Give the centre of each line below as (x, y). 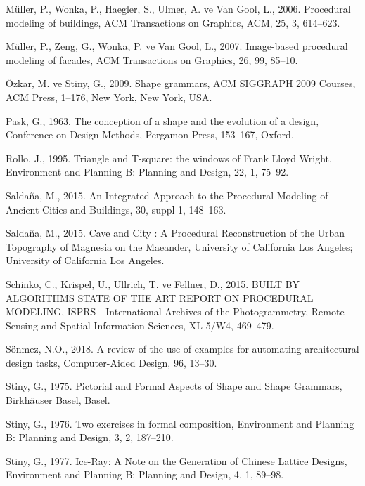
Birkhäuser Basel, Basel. (58, 400)
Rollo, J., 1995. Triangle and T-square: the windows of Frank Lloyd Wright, (169, 158)
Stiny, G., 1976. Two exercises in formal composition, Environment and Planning (180, 423)
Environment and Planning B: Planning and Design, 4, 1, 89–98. (145, 474)
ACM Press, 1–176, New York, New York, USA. (109, 97)
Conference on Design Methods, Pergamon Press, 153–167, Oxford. (150, 134)
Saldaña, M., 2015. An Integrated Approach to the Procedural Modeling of (167, 195)
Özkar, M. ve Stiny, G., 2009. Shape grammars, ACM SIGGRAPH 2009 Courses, (181, 83)
